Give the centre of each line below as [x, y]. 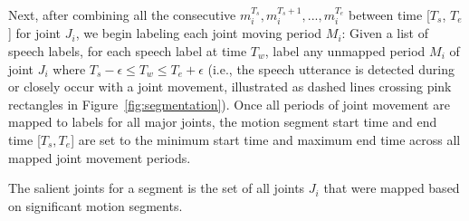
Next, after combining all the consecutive [122, 14]
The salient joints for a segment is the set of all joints [157, 188]
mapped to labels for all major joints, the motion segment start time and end [223, 122]
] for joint [35, 33]
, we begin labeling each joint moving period [199, 33]
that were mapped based [392, 188]
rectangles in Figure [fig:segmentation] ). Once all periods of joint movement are [229, 104]
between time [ [389, 14]
